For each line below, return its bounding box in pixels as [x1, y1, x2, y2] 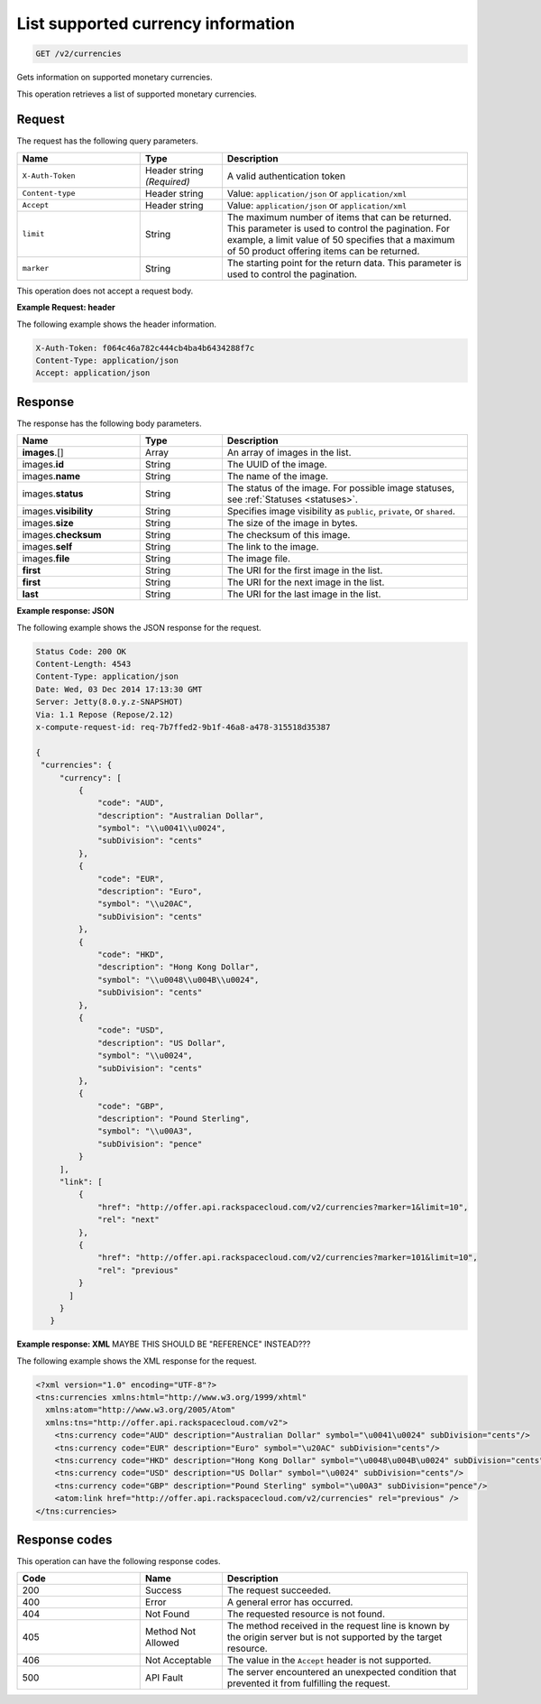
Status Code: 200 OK [35, 646, 126, 656]
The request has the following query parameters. [16, 135, 198, 146]
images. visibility [22, 505, 94, 518]
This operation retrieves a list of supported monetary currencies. [16, 88, 257, 99]
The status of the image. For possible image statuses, [226, 482, 455, 495]
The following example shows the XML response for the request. [16, 1355, 257, 1366]
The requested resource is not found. [226, 1607, 385, 1620]
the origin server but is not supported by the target [226, 1631, 443, 1644]
